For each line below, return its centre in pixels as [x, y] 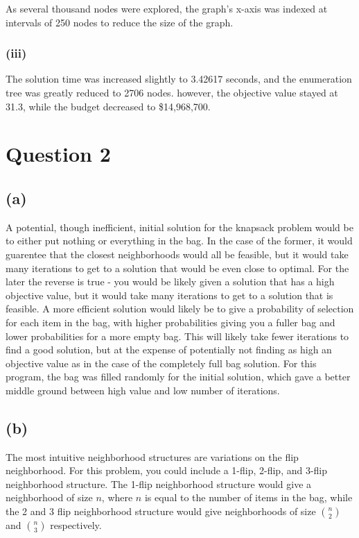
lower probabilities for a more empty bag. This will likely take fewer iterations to [177, 336]
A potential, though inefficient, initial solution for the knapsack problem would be [179, 227]
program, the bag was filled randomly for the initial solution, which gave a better [178, 377]
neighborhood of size [49, 497]
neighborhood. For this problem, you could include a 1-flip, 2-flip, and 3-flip [167, 470]
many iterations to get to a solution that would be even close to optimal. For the [177, 268]
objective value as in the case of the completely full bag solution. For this [161, 363]
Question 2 [58, 154]
